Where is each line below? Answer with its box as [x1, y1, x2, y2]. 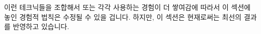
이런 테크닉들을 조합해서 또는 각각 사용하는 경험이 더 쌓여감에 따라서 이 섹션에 [4, 2, 251, 12]
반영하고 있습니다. [13, 21, 70, 32]
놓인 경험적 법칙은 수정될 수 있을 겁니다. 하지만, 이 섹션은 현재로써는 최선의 [4, 11, 242, 22]
